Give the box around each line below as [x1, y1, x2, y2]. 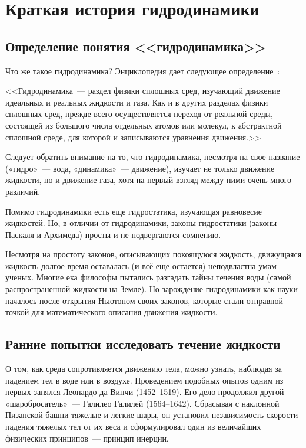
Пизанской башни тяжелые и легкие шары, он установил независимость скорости [5, 408, 298, 421]
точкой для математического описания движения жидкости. [5, 306, 218, 318]
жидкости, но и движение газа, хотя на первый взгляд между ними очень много [5, 174, 292, 186]
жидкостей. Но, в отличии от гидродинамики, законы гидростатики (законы [5, 217, 277, 229]
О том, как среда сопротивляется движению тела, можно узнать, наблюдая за [5, 362, 282, 375]
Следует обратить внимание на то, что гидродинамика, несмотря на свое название [5, 151, 300, 163]
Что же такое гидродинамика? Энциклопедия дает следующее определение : [5, 64, 280, 77]
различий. [5, 185, 41, 197]
